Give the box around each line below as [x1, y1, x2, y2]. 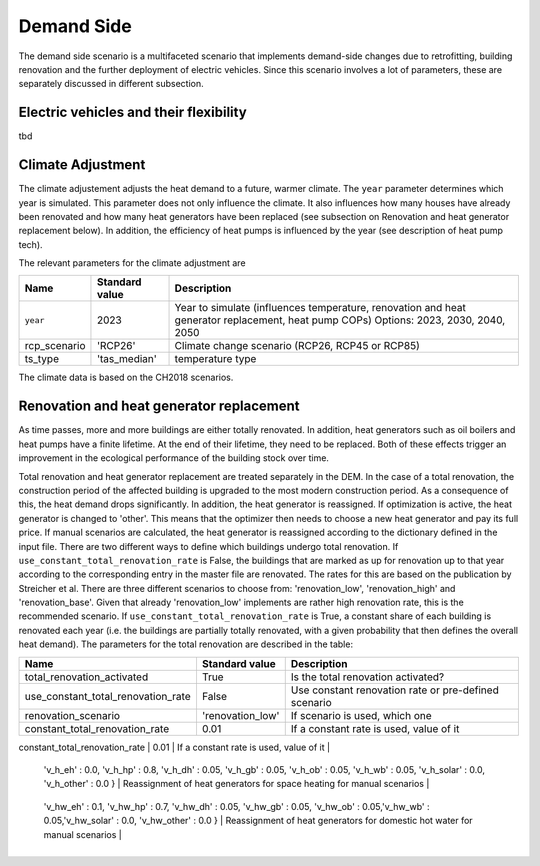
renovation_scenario [24, 708, 120, 722]
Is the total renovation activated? [290, 670, 445, 684]
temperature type [174, 352, 257, 366]
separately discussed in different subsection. [18, 78, 204, 90]
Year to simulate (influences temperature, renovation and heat [174, 301, 467, 315]
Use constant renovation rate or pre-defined [290, 683, 499, 697]
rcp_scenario [24, 339, 86, 353]
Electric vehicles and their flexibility [18, 104, 247, 121]
